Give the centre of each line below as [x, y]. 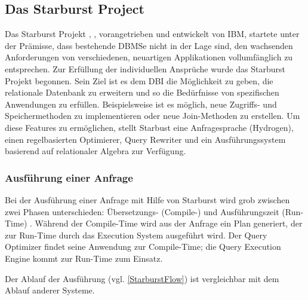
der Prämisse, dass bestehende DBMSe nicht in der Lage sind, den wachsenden [149, 45]
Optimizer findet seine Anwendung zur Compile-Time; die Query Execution [143, 247]
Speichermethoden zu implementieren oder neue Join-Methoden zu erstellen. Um [153, 116]
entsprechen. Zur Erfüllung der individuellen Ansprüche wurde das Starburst [145, 68]
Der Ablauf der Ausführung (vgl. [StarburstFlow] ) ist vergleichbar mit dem [142, 278]
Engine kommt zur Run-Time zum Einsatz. [84, 258]
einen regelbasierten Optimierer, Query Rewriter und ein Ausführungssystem [145, 139]
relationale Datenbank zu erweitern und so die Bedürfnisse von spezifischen [142, 92]
